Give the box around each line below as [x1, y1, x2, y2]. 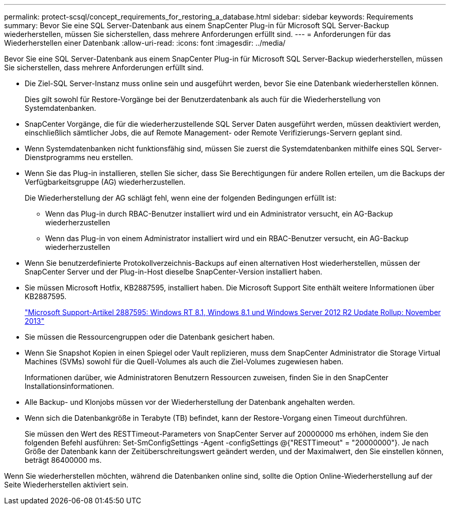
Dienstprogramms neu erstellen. [25, 153, 133, 162]
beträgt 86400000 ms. [25, 456, 102, 464]
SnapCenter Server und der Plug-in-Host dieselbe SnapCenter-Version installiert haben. [25, 267, 323, 276]
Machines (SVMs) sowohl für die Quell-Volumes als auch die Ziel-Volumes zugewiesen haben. [25, 357, 344, 366]
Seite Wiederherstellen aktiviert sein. [4, 480, 128, 489]
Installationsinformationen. [25, 382, 115, 390]
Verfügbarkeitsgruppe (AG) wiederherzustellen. [25, 178, 185, 186]
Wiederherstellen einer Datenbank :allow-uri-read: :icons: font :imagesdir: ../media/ [4, 38, 286, 47]
